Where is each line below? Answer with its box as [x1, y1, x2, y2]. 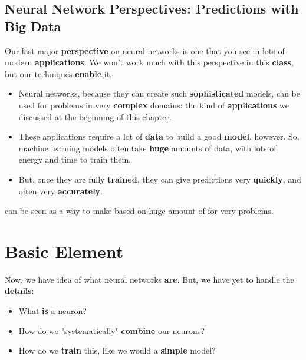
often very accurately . [18, 184, 103, 197]
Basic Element [5, 239, 124, 263]
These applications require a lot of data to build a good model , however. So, [18, 130, 300, 143]
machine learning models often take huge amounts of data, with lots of [18, 141, 277, 154]
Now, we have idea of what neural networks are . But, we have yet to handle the [5, 273, 294, 285]
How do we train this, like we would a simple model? [18, 344, 216, 356]
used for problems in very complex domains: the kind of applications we [18, 98, 289, 111]
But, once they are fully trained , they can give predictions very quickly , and [18, 173, 301, 185]
